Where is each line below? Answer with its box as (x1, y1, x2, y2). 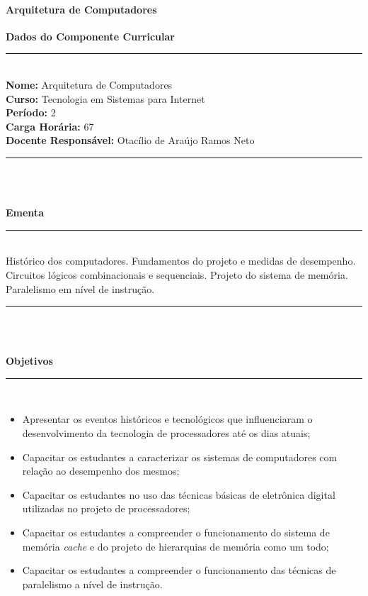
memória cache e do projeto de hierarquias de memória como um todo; (22, 539, 329, 553)
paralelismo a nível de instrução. (22, 576, 163, 591)
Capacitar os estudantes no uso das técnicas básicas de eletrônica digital (22, 487, 335, 502)
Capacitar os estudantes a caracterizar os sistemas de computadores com (22, 449, 338, 464)
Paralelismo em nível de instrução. (6, 281, 155, 296)
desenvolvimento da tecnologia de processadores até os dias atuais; (22, 426, 311, 441)
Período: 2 (6, 105, 56, 120)
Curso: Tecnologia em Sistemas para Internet (6, 91, 205, 106)
